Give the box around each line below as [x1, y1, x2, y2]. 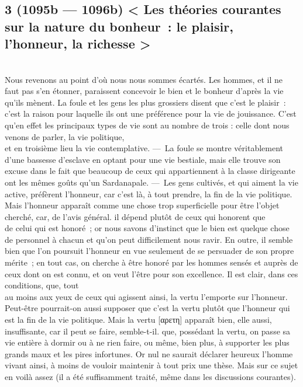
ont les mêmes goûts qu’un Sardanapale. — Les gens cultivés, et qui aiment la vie [5, 176, 298, 188]
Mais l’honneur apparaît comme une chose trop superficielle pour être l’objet [5, 199, 280, 211]
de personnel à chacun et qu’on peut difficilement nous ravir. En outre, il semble [5, 233, 293, 245]
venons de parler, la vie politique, [5, 130, 125, 142]
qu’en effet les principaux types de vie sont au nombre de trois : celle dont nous [5, 118, 290, 131]
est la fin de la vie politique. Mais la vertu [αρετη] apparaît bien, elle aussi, [5, 313, 272, 326]
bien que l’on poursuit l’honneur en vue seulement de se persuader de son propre [5, 245, 294, 257]
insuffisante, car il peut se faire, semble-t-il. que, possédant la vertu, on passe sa [5, 325, 291, 337]
